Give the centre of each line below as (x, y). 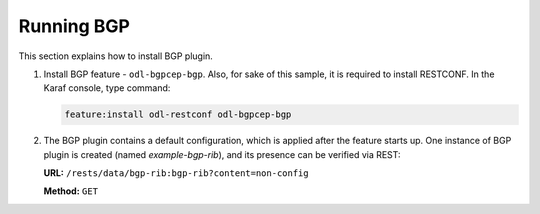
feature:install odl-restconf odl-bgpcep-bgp (178, 114)
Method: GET (71, 191)
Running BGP (74, 26)
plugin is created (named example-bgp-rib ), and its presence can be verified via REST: (222, 154)
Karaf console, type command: (107, 88)
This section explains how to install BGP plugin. (116, 56)
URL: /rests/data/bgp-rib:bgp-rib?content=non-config (176, 173)
